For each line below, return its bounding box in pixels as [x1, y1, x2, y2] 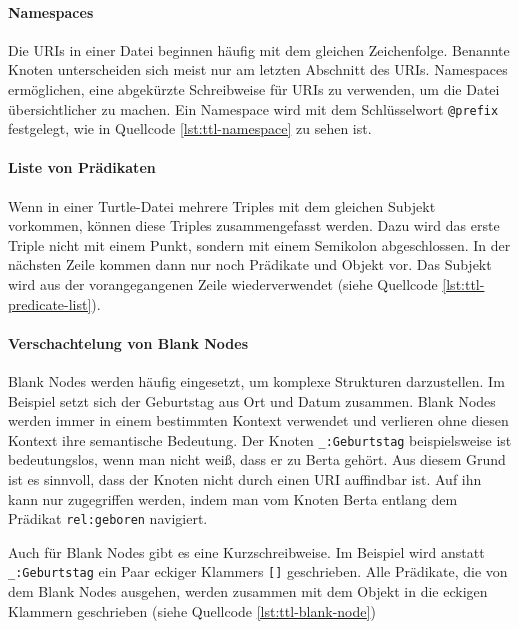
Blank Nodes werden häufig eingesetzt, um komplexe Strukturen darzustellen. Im [8, 370, 505, 391]
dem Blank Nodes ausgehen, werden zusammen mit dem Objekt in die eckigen [8, 581, 488, 602]
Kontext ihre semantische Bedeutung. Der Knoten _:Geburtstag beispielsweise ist [8, 429, 512, 450]
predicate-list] [8, 293, 92, 314]
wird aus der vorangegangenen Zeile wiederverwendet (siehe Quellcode [8, 274, 438, 294]
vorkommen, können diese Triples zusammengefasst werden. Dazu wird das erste [8, 215, 500, 236]
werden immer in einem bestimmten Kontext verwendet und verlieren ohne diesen [8, 410, 509, 431]
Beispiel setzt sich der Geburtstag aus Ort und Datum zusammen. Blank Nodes [8, 390, 496, 411]
